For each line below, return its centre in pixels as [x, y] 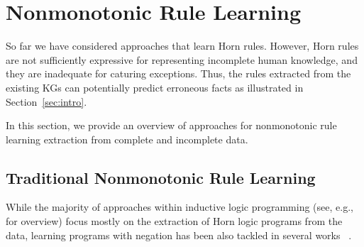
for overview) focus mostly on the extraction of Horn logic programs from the [174, 221]
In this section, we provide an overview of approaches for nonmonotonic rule [171, 125]
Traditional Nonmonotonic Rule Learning [161, 177]
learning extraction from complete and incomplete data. [127, 139]
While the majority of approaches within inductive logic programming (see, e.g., [180, 207]
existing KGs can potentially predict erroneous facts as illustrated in [155, 87]
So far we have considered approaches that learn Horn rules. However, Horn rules [182, 46]
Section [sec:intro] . [46, 101]
